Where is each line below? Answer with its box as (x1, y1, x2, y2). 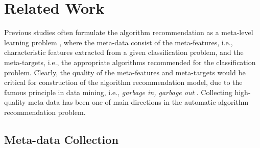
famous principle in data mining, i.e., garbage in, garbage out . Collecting (4, 86, 232, 97)
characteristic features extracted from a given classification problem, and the (4, 47, 244, 57)
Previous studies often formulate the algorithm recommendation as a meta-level (4, 27, 253, 38)
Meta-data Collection (4, 131, 119, 147)
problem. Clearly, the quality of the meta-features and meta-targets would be (4, 67, 246, 77)
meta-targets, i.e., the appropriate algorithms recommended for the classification (4, 56, 256, 67)
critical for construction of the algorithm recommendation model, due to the (4, 77, 243, 87)
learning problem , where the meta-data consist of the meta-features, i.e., (4, 37, 233, 47)
